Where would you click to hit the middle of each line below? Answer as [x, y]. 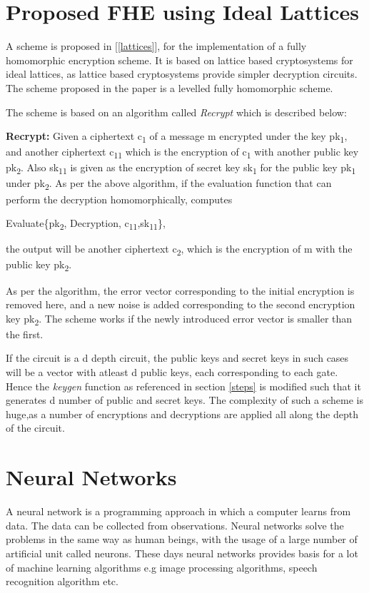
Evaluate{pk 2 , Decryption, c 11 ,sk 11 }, [86, 224]
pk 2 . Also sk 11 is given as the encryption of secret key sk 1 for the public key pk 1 [181, 168]
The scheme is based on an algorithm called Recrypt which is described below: [176, 112]
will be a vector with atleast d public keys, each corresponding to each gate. [172, 372]
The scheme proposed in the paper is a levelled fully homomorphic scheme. [170, 87]
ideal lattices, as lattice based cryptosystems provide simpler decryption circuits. [182, 74]
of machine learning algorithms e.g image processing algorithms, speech [162, 567]
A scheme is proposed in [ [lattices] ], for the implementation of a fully [156, 46]
